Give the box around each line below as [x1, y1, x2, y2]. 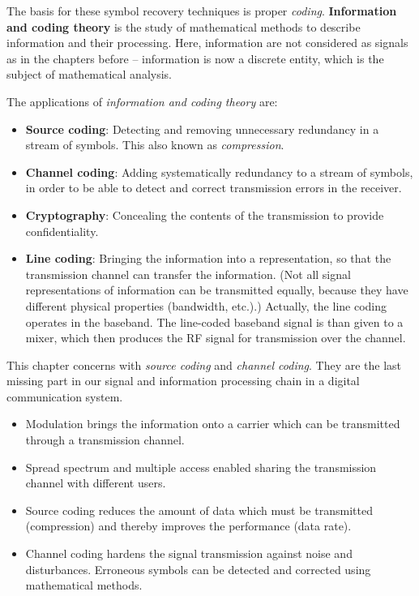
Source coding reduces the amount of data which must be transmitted [25, 501, 373, 518]
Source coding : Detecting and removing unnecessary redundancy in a [25, 120, 379, 137]
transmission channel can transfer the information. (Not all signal [25, 265, 351, 282]
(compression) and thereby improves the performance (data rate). [25, 517, 352, 534]
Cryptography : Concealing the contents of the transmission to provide [25, 206, 384, 223]
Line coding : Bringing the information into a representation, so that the [25, 250, 391, 267]
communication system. [6, 388, 123, 405]
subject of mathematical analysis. [6, 66, 173, 83]
